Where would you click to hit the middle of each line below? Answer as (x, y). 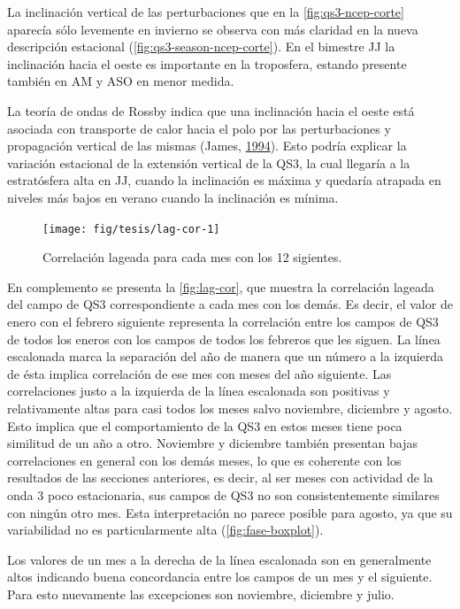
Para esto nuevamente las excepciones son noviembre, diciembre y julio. (201, 594)
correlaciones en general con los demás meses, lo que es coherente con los (204, 460)
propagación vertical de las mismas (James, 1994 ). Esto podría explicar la (207, 146)
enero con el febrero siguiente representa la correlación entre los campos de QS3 (223, 321)
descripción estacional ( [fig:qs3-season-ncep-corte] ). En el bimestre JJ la (201, 46)
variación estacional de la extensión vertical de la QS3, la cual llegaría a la (209, 162)
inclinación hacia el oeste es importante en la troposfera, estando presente (207, 63)
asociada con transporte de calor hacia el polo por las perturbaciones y (199, 128)
